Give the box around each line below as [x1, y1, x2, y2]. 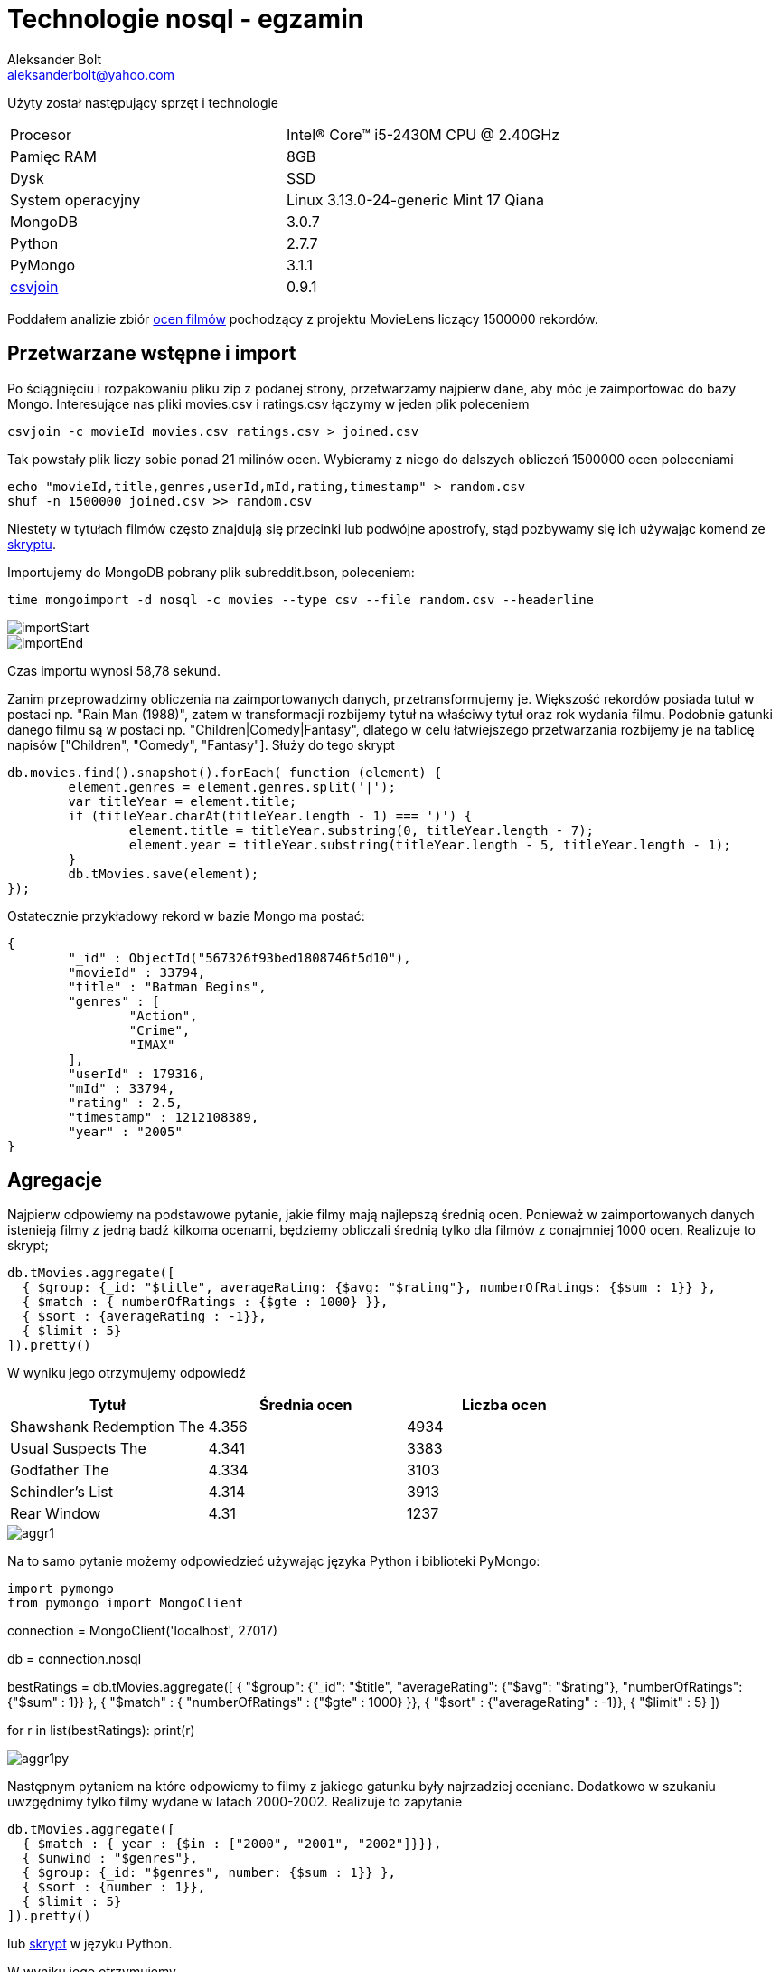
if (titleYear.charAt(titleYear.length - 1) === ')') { [68, 808, 473, 823]
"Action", [128, 1008, 198, 1023]
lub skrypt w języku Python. [7, 1936, 173, 1952]
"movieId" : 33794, [68, 964, 206, 980]
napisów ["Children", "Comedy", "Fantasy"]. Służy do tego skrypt [7, 736, 395, 753]
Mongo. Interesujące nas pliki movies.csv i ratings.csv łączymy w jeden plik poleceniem [7, 395, 530, 412]
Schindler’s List [10, 1483, 113, 1502]
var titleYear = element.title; [68, 793, 297, 809]
